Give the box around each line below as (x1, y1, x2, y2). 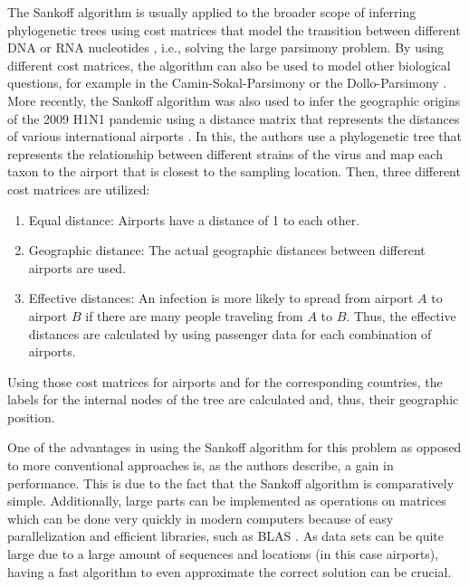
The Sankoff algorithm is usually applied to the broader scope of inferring (7, 3, 416, 21)
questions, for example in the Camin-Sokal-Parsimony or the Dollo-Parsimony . (7, 73, 447, 92)
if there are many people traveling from (85, 306, 303, 325)
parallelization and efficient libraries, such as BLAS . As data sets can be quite (7, 526, 445, 545)
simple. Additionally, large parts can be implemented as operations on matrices (7, 491, 446, 510)
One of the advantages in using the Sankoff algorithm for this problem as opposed (7, 438, 462, 457)
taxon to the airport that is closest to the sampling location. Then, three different (7, 162, 461, 181)
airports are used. (28, 258, 127, 277)
